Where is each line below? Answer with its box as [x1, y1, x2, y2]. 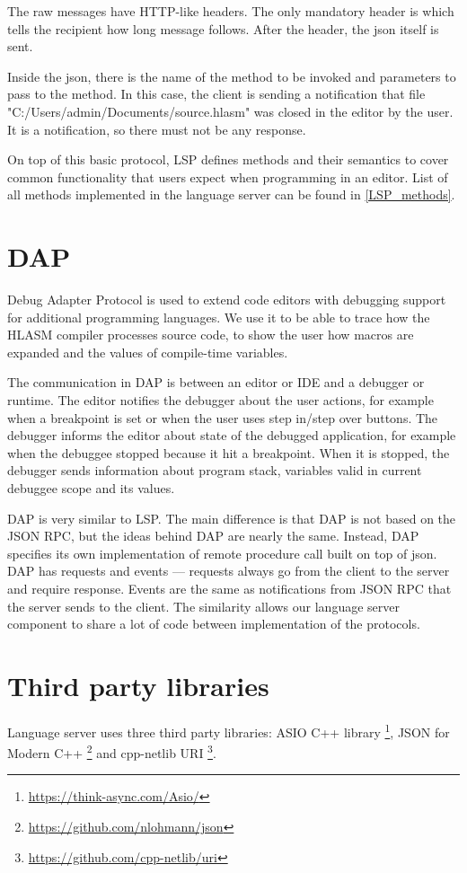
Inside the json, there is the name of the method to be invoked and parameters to [7, 66, 456, 85]
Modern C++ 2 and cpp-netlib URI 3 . [7, 741, 216, 762]
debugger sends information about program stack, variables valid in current [7, 461, 422, 480]
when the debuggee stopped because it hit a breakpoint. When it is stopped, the [7, 443, 450, 462]
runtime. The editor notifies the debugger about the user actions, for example [7, 391, 434, 410]
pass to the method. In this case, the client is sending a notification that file [7, 84, 426, 103]
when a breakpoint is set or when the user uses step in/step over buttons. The [7, 408, 438, 427]
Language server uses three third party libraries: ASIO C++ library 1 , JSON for [7, 719, 450, 741]
